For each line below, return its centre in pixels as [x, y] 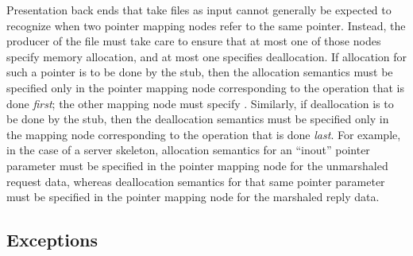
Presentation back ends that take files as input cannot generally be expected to [199, 10]
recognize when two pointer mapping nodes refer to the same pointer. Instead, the [206, 25]
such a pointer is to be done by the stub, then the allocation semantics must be [200, 72]
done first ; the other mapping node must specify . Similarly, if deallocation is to [200, 103]
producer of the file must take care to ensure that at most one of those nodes [194, 41]
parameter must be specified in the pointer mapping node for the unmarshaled [197, 165]
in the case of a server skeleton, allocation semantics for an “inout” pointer [188, 150]
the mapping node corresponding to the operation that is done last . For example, [204, 134]
